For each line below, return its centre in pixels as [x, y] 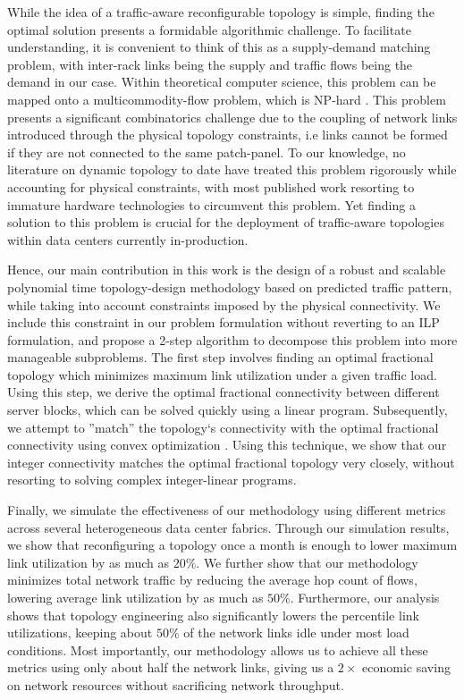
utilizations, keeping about [80, 633]
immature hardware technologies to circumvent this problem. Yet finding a [211, 204]
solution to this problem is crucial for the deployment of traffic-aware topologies [226, 222]
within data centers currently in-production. [128, 239]
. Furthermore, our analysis [365, 597]
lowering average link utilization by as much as [135, 597]
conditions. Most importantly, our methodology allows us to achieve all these [218, 649]
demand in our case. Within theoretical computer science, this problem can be [222, 82]
